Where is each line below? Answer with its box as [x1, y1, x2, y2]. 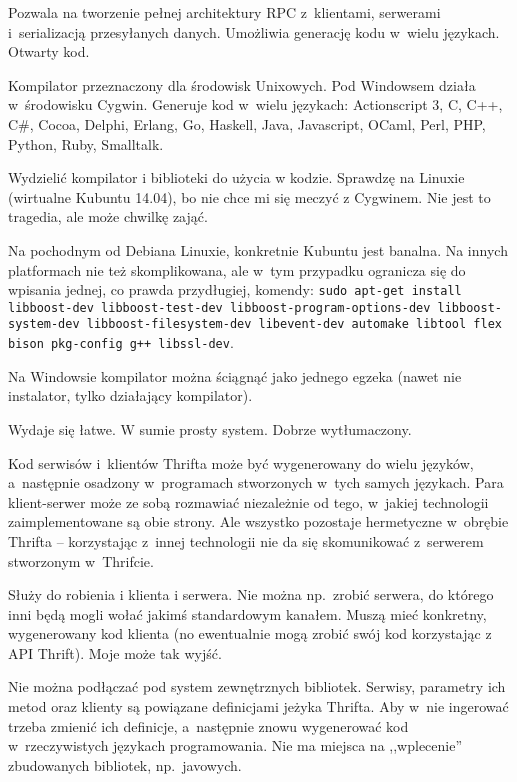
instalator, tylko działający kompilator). [8, 385, 253, 406]
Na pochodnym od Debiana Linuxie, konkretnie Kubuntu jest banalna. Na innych [8, 239, 508, 260]
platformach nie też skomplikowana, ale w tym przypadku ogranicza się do [8, 259, 466, 280]
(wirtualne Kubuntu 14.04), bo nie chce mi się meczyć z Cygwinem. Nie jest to [8, 186, 491, 207]
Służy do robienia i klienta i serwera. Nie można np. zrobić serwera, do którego [8, 584, 494, 605]
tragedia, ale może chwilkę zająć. [8, 206, 208, 227]
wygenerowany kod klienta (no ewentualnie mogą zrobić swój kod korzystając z [8, 623, 492, 644]
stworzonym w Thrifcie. [8, 550, 154, 571]
